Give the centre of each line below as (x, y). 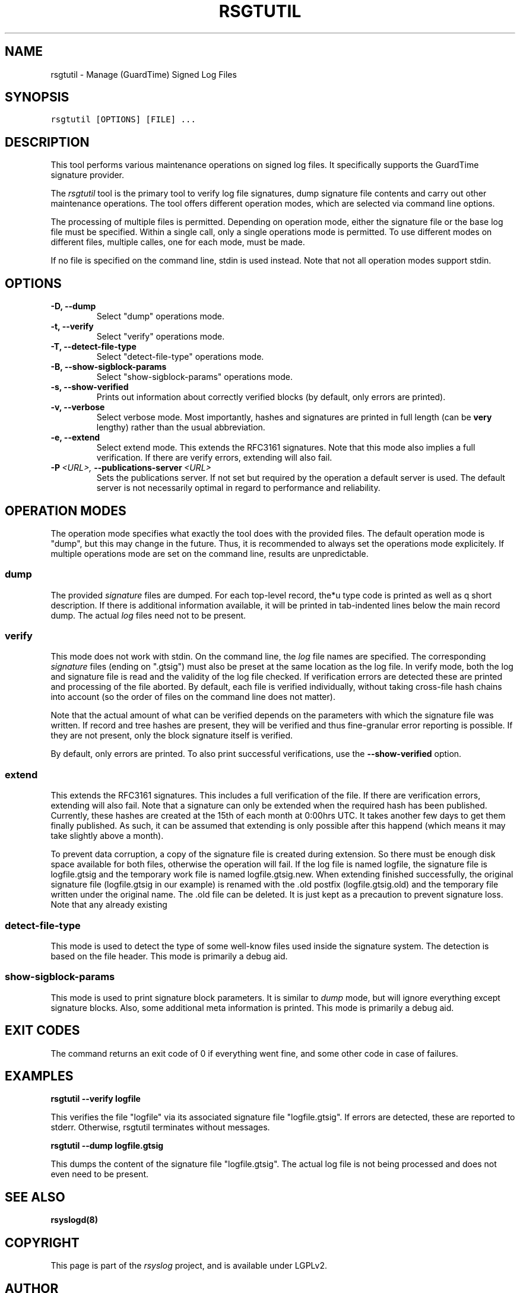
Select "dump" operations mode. (160, 316)
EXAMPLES (39, 1076)
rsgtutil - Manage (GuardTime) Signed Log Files (144, 74)
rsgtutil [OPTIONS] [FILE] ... (123, 120)
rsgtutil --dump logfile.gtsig (107, 1146)
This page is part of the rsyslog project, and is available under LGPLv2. (189, 1266)
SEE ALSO (35, 1197)
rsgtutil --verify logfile (96, 1099)
